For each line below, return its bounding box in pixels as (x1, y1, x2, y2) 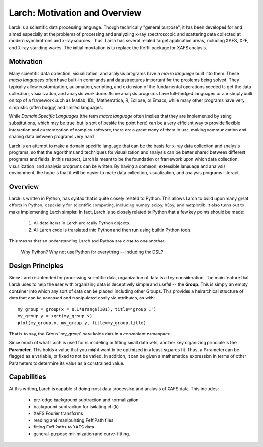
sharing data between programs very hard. (9, 134, 95, 140)
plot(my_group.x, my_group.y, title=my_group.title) (18, 320, 146, 326)
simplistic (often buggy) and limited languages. (9, 104, 103, 110)
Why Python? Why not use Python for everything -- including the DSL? (21, 249, 163, 255)
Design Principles (9, 262, 64, 270)
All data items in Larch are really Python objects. (33, 220, 131, 226)
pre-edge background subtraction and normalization (33, 397, 139, 403)
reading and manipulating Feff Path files (33, 417, 113, 423)
